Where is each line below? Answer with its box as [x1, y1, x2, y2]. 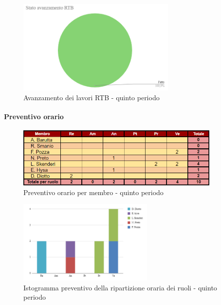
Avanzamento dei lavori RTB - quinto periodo [23, 92, 160, 102]
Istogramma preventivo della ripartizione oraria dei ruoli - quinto [23, 282, 217, 292]
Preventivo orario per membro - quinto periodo [23, 187, 164, 197]
